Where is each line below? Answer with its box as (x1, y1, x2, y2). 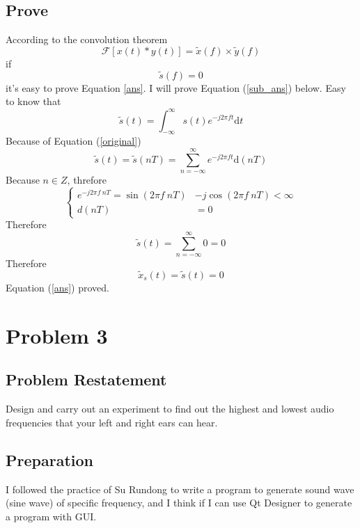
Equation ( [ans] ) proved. (6, 280, 109, 294)
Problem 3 (6, 321, 108, 349)
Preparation (6, 449, 93, 470)
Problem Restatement (6, 369, 167, 390)
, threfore (67, 173, 107, 187)
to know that (6, 94, 61, 109)
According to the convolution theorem (6, 32, 168, 47)
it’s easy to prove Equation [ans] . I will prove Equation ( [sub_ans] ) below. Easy (6, 80, 346, 95)
